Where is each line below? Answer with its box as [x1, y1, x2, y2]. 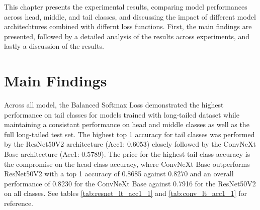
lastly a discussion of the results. [4, 41, 104, 51]
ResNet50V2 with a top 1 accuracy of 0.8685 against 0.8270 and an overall [4, 168, 234, 179]
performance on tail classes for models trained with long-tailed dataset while [4, 109, 239, 120]
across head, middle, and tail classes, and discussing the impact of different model [4, 11, 256, 22]
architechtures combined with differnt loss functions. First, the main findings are [4, 21, 252, 32]
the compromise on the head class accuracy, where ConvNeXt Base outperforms [4, 158, 250, 169]
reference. [4, 198, 34, 208]
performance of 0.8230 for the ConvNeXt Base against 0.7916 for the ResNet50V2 [4, 178, 256, 188]
